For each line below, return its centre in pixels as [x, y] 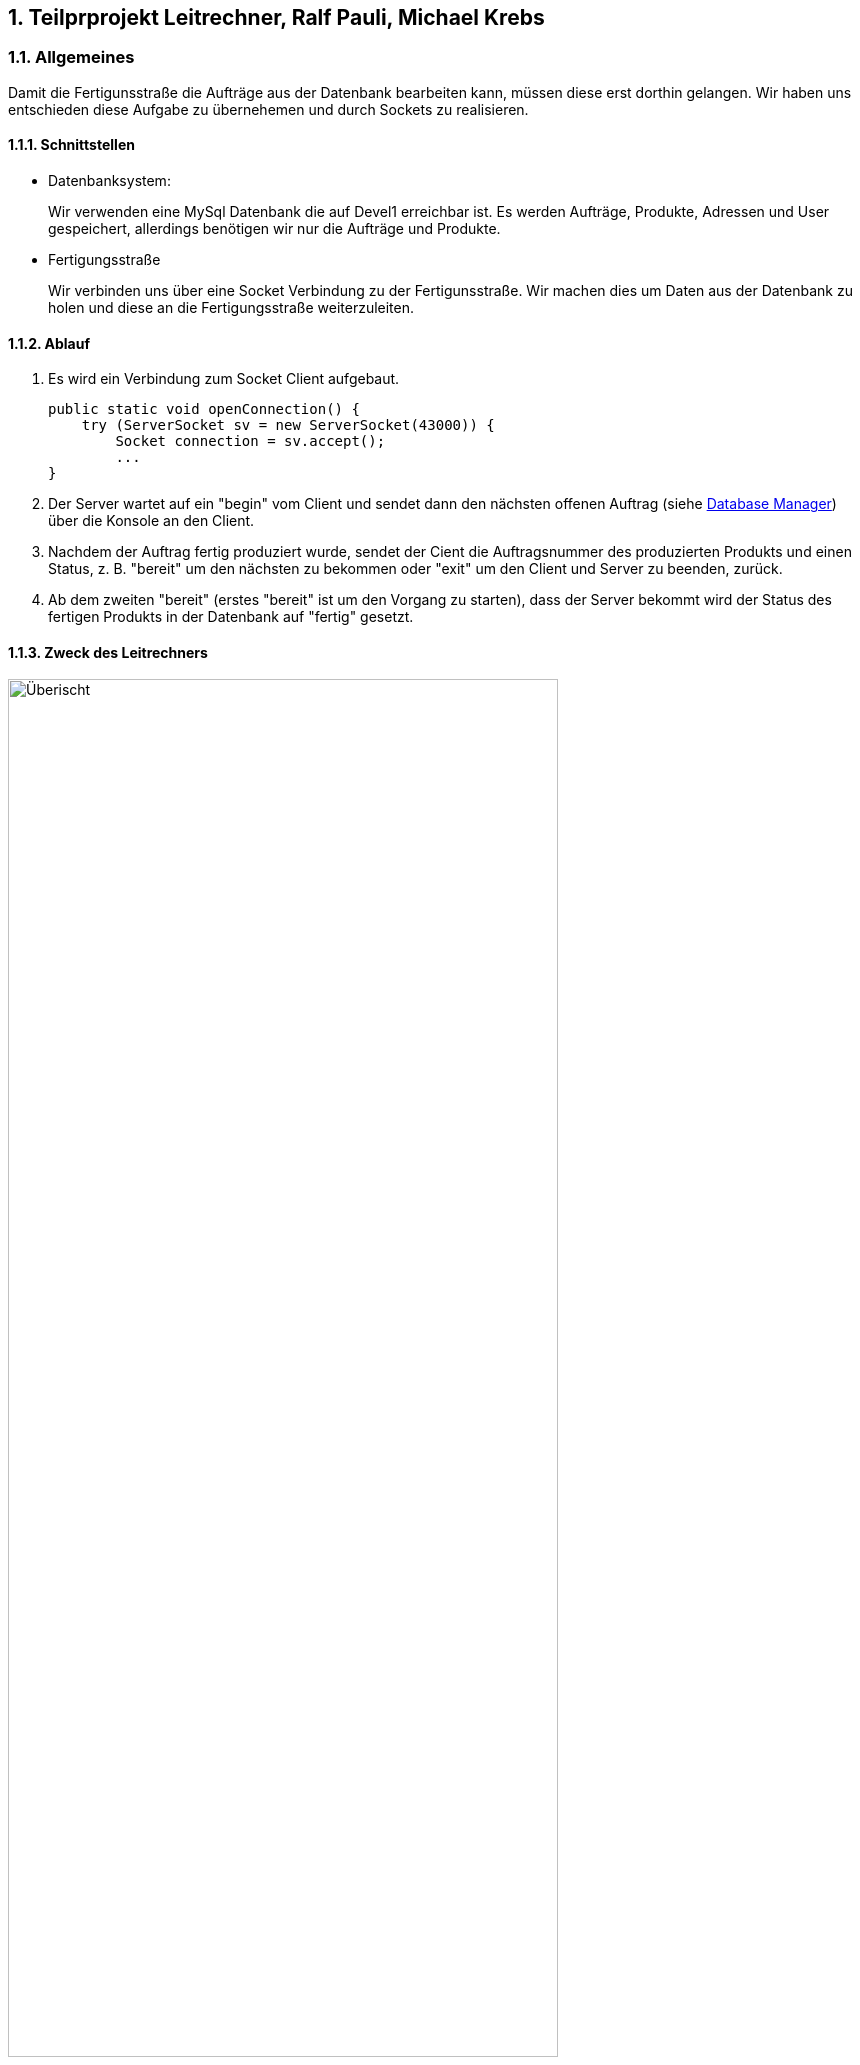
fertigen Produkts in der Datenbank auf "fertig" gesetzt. [231, 617]
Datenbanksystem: [109, 181]
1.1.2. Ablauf [49, 343]
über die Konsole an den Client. [151, 521]
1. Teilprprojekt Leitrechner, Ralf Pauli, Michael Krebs [276, 17]
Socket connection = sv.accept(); [250, 441]
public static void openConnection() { [204, 409]
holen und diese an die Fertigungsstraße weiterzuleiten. [231, 308]
